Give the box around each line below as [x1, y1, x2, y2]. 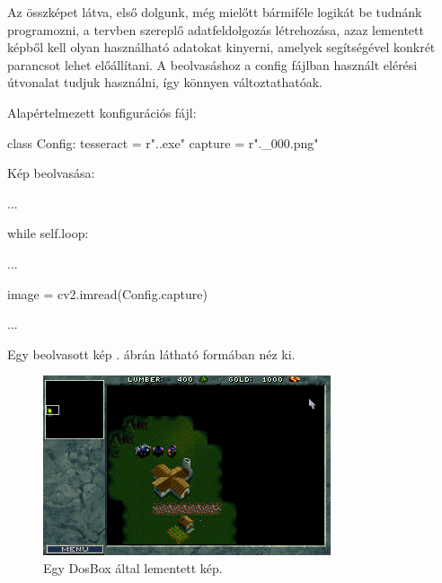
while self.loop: [7, 224, 89, 243]
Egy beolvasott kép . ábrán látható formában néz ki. [7, 344, 296, 363]
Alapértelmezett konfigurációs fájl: [7, 102, 197, 121]
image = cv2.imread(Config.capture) [7, 284, 208, 303]
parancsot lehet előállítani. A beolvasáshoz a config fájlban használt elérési [7, 55, 418, 74]
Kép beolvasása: [7, 163, 95, 182]
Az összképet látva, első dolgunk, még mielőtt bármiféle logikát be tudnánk [7, 3, 422, 21]
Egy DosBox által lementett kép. [43, 558, 223, 577]
